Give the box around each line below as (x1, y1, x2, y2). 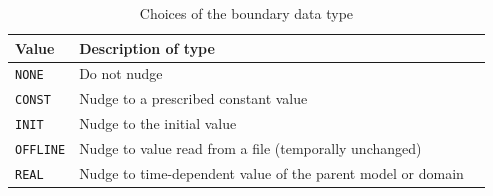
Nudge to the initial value (79, 113, 237, 134)
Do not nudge (79, 63, 163, 84)
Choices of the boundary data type (139, 3, 354, 23)
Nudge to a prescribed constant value (79, 88, 308, 109)
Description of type (79, 37, 215, 58)
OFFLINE (15, 143, 66, 158)
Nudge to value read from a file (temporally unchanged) (79, 138, 422, 159)
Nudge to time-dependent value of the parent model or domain (79, 163, 464, 184)
